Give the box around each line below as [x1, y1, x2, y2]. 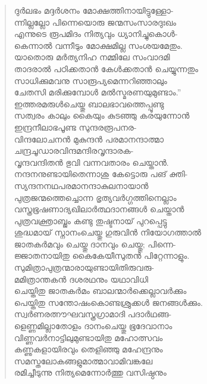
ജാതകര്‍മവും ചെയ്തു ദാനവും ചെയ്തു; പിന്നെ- [14, 237, 176, 250]
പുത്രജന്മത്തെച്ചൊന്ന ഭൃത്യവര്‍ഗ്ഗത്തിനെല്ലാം [14, 191, 177, 203]
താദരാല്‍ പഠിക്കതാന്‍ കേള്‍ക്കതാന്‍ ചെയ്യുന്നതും [14, 62, 199, 75]
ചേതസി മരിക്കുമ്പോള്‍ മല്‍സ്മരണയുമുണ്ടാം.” [14, 86, 181, 98]
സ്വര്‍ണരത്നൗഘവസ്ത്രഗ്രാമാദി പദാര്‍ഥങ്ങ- [14, 308, 172, 320]
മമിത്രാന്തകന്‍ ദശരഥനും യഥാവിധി [14, 272, 149, 285]
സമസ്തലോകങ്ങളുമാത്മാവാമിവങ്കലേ [14, 354, 153, 367]
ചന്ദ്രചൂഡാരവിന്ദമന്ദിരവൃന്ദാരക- [14, 144, 134, 157]
